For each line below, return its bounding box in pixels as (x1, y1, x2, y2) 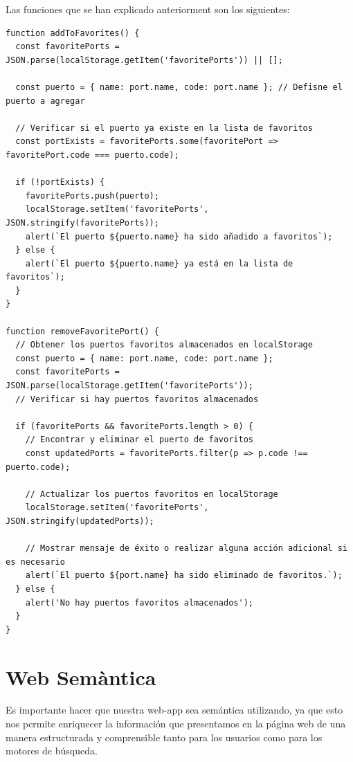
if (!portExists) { (15, 177, 105, 188)
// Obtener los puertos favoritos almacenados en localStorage (15, 340, 313, 350)
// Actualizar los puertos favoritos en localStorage (25, 489, 278, 499)
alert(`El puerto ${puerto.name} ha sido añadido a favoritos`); (25, 231, 333, 242)
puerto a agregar (6, 96, 85, 106)
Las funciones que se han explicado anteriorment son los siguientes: (6, 2, 290, 16)
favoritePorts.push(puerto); (25, 190, 159, 201)
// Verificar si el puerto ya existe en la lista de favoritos (15, 123, 313, 133)
